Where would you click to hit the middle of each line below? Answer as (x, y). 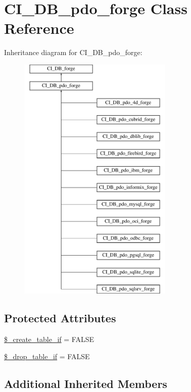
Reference (39, 28)
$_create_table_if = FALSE (49, 339)
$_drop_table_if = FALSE (47, 356)
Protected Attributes (60, 318)
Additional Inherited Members (86, 383)
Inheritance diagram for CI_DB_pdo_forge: (73, 52)
